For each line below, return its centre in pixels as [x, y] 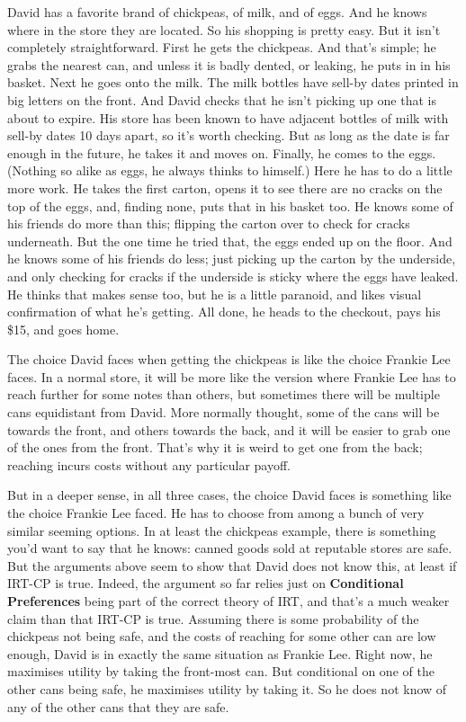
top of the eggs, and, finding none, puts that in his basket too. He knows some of [230, 205]
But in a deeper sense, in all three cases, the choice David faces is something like [229, 495]
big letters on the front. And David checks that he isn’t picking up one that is [222, 99]
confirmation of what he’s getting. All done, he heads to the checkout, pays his [224, 312]
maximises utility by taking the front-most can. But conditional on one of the [221, 671]
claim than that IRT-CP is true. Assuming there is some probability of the [213, 618]
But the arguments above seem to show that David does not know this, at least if [232, 565]
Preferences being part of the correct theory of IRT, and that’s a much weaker [229, 601]
